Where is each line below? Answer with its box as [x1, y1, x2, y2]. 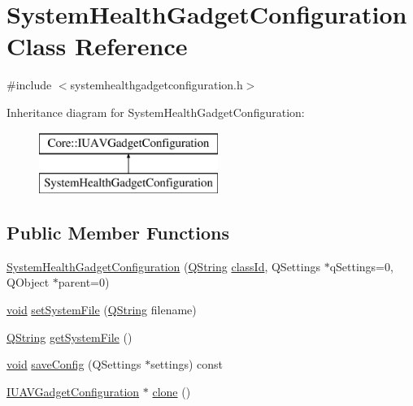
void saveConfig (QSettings [7, 356, 141, 373]
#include [7, 76, 52, 93]
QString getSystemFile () [7, 328, 133, 345]
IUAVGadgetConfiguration [7, 382, 140, 400]
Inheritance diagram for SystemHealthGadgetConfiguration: [7, 103, 305, 120]
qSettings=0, [329, 257, 393, 274]
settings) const [150, 356, 224, 373]
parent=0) [58, 274, 110, 291]
